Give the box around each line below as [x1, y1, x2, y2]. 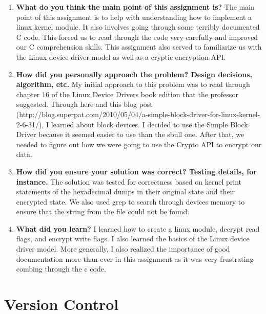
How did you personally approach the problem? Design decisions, [16, 69, 252, 79]
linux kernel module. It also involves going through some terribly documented [16, 21, 260, 32]
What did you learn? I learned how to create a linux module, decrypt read [16, 223, 260, 234]
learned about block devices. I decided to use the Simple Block [51, 119, 248, 129]
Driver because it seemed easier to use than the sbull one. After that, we [16, 129, 244, 140]
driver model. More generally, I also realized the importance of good [16, 243, 230, 254]
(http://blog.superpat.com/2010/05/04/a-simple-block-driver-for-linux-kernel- [16, 108, 260, 119]
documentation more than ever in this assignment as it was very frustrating [16, 253, 254, 264]
